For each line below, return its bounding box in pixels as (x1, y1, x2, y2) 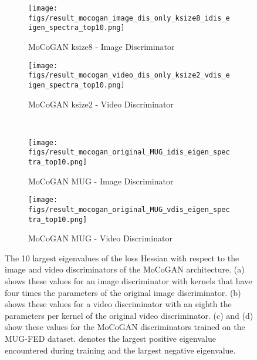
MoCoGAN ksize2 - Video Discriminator (28, 97, 174, 110)
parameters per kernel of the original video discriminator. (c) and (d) (5, 309, 253, 321)
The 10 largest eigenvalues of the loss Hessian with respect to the (5, 251, 239, 264)
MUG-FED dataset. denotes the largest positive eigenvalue (5, 332, 216, 344)
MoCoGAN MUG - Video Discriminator (28, 232, 173, 244)
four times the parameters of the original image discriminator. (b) (5, 286, 241, 298)
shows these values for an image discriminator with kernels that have (5, 275, 252, 287)
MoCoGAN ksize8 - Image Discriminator (28, 40, 175, 52)
